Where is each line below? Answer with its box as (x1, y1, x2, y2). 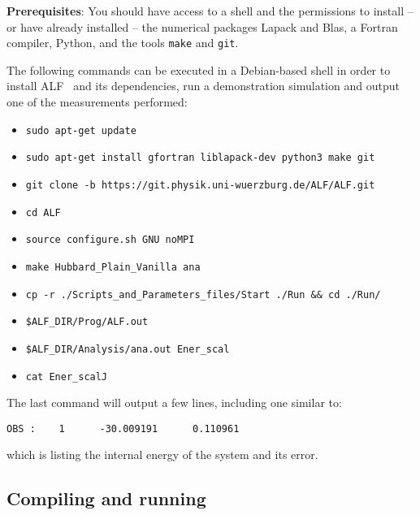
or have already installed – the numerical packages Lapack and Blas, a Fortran (6, 18, 398, 35)
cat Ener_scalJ (25, 370, 108, 383)
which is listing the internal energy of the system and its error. (6, 446, 318, 463)
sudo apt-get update (25, 124, 136, 136)
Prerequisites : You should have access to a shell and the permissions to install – (6, 2, 414, 19)
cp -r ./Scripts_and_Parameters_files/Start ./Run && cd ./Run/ (25, 288, 381, 301)
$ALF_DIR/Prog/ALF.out (25, 316, 149, 328)
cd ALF (25, 206, 61, 219)
